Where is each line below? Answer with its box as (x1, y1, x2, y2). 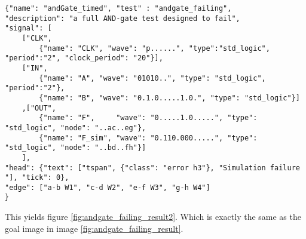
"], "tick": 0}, (5, 173, 69, 182)
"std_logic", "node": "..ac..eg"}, (5, 123, 146, 132)
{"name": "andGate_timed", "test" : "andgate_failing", (5, 4, 232, 13)
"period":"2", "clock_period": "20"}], (5, 54, 163, 63)
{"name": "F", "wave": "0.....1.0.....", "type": (39, 114, 258, 122)
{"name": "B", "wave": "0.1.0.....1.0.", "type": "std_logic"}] (39, 93, 300, 102)
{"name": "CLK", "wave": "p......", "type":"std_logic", (39, 44, 270, 53)
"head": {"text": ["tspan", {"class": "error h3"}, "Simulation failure (5, 163, 300, 172)
